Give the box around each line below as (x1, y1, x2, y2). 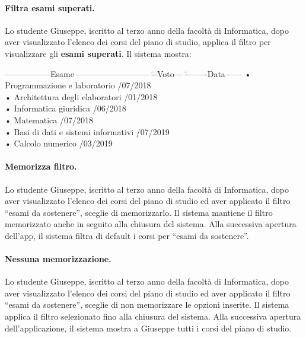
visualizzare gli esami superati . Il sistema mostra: (5, 47, 192, 59)
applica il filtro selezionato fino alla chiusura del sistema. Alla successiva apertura (5, 310, 301, 323)
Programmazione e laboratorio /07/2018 (5, 79, 151, 91)
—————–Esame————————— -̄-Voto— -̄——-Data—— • (5, 67, 251, 79)
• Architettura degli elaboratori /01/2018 (5, 90, 158, 103)
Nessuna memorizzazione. (5, 253, 111, 265)
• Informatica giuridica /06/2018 (5, 102, 126, 114)
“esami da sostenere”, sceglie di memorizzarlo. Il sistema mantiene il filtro (5, 206, 273, 218)
